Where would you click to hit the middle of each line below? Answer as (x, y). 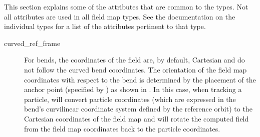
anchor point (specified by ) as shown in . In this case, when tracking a (133, 89)
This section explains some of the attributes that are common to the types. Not (126, 6)
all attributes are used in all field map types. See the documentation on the (120, 16)
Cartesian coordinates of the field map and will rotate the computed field (137, 118)
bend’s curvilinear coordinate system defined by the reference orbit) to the (138, 109)
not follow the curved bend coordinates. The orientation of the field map (136, 69)
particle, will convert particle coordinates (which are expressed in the (130, 99)
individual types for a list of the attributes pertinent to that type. (105, 26)
